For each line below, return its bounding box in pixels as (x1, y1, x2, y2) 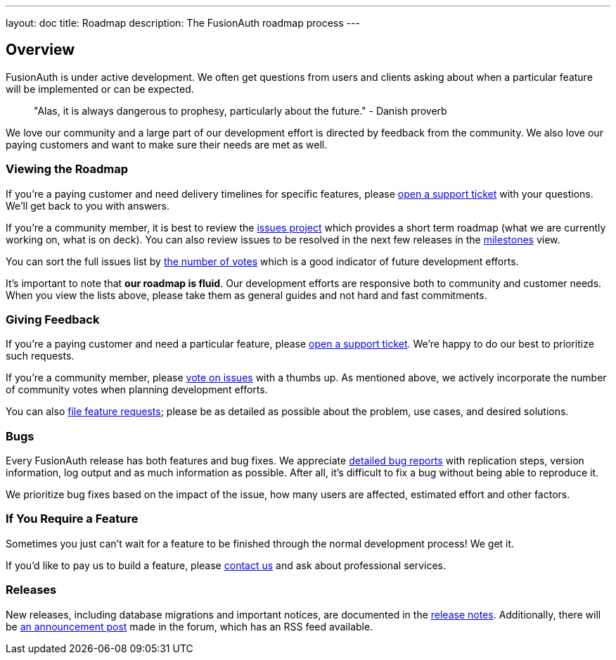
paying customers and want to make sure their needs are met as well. (6, 138, 328, 151)
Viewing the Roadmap (6, 162, 129, 177)
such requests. (6, 350, 75, 362)
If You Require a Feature (6, 512, 139, 526)
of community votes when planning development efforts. (6, 383, 268, 396)
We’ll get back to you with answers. (6, 199, 169, 212)
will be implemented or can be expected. (6, 82, 194, 95)
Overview (6, 41, 75, 59)
